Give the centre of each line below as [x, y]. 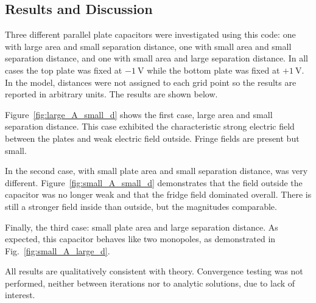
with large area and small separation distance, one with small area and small [148, 46]
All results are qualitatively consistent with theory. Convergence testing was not [154, 271]
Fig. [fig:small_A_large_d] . [58, 250]
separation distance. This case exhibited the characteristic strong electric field [150, 126]
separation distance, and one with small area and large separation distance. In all [156, 58]
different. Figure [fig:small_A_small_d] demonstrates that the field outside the [154, 182]
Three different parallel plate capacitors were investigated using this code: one [150, 34]
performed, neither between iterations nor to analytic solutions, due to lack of [150, 283]
